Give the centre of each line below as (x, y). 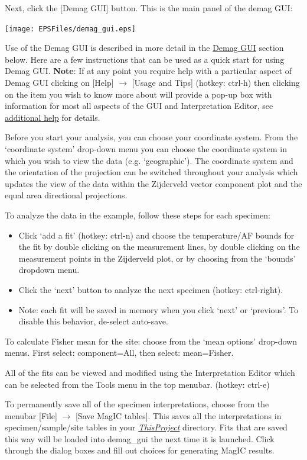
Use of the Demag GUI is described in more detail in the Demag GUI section (144, 48)
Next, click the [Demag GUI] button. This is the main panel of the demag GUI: (149, 8)
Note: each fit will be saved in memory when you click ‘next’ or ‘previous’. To (159, 309)
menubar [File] (31, 415)
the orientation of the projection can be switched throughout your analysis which (151, 172)
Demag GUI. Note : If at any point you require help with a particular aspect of (148, 71)
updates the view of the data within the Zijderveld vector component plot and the (153, 183)
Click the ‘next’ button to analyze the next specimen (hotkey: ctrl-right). (151, 289)
